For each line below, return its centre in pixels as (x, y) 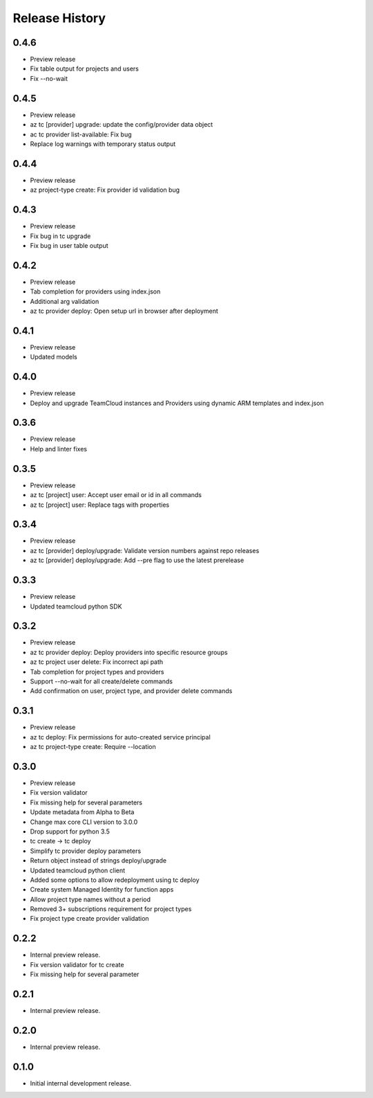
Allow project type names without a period (90, 899)
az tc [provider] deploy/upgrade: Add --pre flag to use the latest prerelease (137, 560)
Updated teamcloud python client (78, 870)
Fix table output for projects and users (85, 69)
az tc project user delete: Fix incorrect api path (97, 662)
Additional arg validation (65, 301)
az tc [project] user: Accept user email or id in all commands (116, 495)
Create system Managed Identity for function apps (102, 890)
